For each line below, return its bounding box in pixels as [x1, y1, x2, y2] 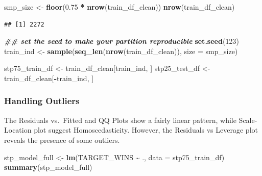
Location [4, 124, 32, 135]
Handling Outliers [4, 94, 80, 107]
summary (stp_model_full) [4, 162, 92, 172]
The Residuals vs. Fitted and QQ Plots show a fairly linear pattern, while [4, 114, 236, 125]
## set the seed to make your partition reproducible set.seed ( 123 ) [4, 36, 239, 46]
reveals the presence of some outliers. [4, 134, 120, 145]
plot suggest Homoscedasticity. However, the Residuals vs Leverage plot [34, 124, 258, 135]
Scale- [239, 114, 257, 125]
